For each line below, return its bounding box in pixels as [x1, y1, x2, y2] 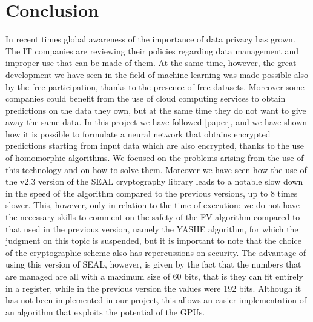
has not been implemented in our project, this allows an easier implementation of [5, 294, 307, 306]
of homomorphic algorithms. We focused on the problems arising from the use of [5, 151, 304, 164]
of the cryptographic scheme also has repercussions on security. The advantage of [5, 246, 306, 258]
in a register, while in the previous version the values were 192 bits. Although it [5, 281, 301, 294]
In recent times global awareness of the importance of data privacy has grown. [5, 33, 295, 45]
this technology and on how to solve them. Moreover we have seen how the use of [5, 163, 307, 176]
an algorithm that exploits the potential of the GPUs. [5, 305, 205, 318]
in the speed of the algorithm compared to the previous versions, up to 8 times [5, 186, 298, 199]
